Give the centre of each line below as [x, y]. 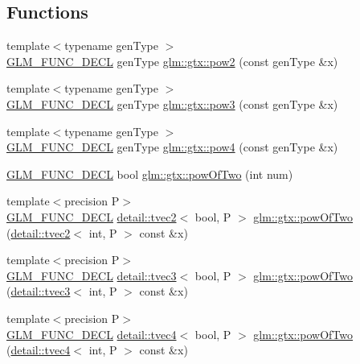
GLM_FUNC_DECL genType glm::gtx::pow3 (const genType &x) [172, 103]
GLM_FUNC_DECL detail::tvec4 [92, 334]
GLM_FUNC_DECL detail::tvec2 [92, 216]
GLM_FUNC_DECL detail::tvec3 [92, 275]
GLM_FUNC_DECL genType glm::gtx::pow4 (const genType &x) [172, 147]
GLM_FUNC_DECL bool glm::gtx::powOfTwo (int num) [150, 174]
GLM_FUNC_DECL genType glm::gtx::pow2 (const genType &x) [172, 61]
